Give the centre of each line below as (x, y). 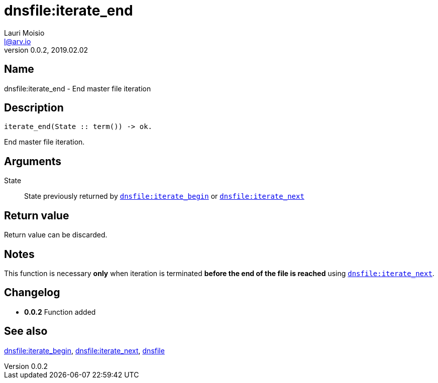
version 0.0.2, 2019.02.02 (46, 50)
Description (34, 108)
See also (26, 331)
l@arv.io (18, 41)
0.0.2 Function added (60, 312)
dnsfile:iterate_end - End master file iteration (78, 88)
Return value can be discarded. (56, 235)
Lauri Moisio (24, 33)
